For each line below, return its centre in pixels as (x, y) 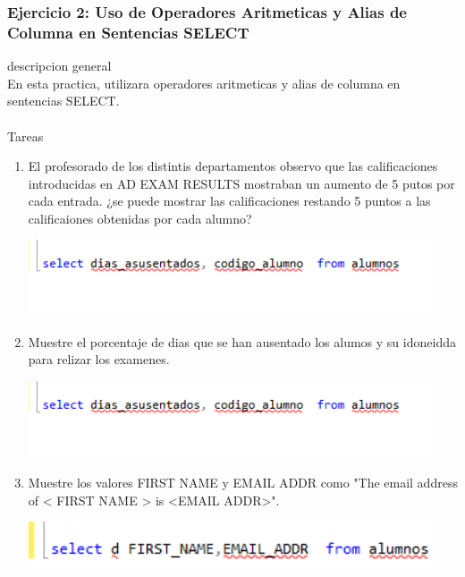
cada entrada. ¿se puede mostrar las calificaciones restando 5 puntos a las (229, 201)
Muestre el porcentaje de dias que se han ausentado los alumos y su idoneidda (242, 341)
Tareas (25, 136)
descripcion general (59, 66)
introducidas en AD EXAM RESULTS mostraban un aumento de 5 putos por (241, 183)
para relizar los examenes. (99, 359)
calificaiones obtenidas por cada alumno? (140, 218)
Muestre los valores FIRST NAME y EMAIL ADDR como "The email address (243, 483)
